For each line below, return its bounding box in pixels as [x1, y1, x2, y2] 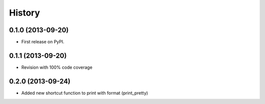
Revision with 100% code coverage [21, 64, 93, 70]
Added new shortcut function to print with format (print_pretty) [21, 90, 148, 96]
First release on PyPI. [21, 39, 65, 45]
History [9, 7, 40, 18]
